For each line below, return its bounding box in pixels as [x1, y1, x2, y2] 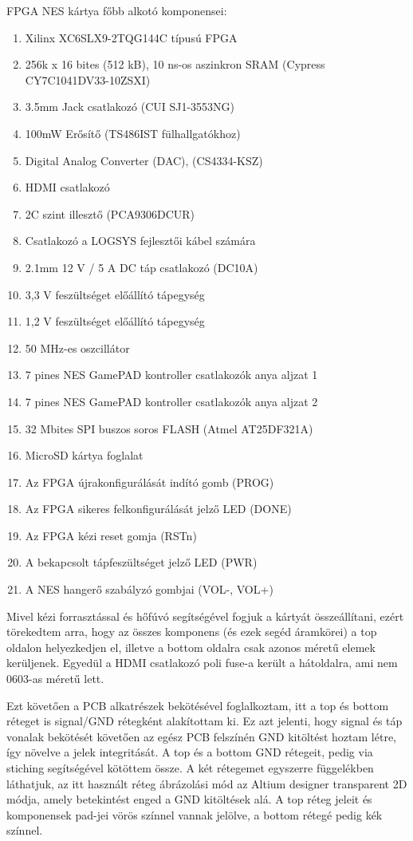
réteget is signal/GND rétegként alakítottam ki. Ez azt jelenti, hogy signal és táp [6, 713, 403, 729]
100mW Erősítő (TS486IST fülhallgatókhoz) [25, 124, 241, 141]
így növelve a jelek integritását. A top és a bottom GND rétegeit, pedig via [6, 744, 373, 760]
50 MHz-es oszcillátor [25, 339, 130, 356]
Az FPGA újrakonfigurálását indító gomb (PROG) [25, 473, 274, 490]
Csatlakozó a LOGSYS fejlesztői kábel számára [25, 232, 256, 249]
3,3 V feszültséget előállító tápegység [25, 286, 205, 302]
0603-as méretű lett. [6, 670, 104, 687]
